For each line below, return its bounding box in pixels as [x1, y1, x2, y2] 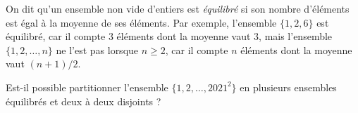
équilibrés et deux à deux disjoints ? [6, 93, 161, 108]
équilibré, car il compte [6, 29, 106, 44]
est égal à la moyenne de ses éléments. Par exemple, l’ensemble [6, 15, 277, 29]
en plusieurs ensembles [240, 79, 337, 94]
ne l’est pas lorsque [56, 42, 139, 57]
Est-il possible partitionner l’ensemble [6, 79, 168, 94]
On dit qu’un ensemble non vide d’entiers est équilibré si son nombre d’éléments [6, 1, 350, 15]
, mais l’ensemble [259, 29, 333, 44]
